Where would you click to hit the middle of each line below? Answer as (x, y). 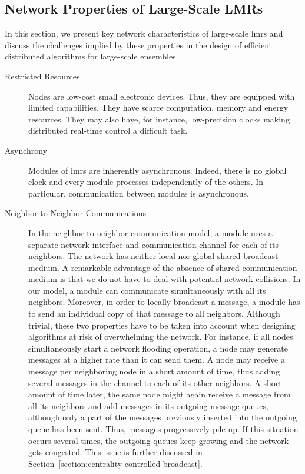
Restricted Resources (42, 76)
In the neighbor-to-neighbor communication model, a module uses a (150, 232)
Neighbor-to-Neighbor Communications (76, 213)
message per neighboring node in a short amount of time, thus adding (154, 371)
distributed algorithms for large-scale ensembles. (92, 56)
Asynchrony (26, 150)
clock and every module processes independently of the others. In (146, 182)
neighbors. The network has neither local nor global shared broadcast (153, 256)
